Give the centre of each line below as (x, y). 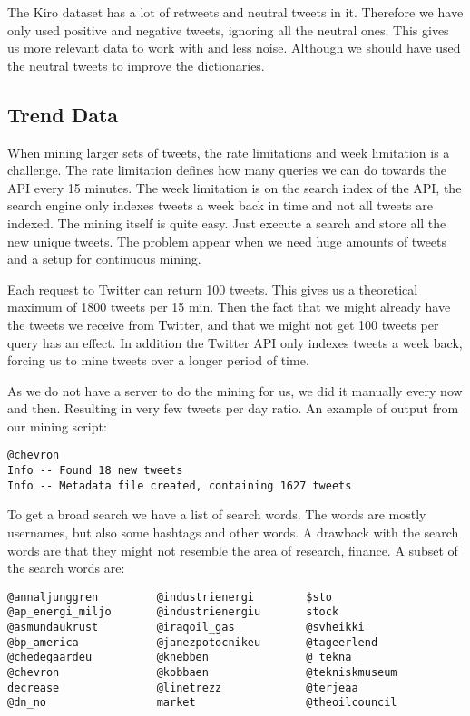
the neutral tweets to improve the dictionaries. (136, 65)
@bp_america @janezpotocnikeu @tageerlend (193, 642)
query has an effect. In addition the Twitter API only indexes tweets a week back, (235, 342)
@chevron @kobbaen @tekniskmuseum (202, 673)
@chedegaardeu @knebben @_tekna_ (183, 658)
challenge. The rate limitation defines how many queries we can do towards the (227, 170)
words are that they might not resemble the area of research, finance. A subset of (233, 550)
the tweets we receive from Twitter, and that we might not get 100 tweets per (223, 324)
